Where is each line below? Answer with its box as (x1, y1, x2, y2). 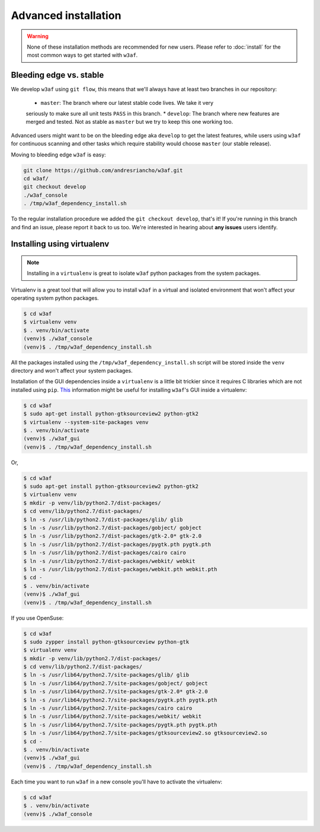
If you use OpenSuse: (11, 614, 64, 622)
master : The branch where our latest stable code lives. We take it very (40, 99, 213, 106)
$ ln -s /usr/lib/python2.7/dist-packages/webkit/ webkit (23, 558, 196, 564)
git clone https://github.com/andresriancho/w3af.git (23, 167, 183, 174)
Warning (27, 33, 49, 40)
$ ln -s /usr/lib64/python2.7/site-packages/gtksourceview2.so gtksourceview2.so (23, 729, 268, 737)
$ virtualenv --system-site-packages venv (23, 418, 149, 425)
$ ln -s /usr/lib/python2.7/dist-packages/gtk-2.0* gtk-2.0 (23, 533, 202, 539)
